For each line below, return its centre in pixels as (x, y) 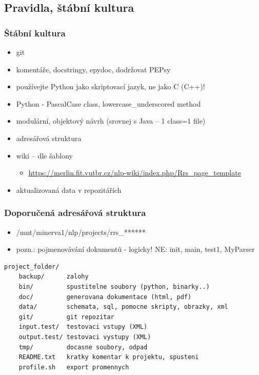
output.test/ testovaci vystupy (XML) (85, 337)
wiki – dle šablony (44, 155)
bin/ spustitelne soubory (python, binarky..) (114, 287)
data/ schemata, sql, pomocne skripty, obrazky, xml (123, 307)
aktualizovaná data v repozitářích (69, 190)
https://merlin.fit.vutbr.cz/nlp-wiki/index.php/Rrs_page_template (135, 173)
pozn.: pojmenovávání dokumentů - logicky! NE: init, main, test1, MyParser (135, 249)
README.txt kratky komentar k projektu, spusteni (109, 357)
